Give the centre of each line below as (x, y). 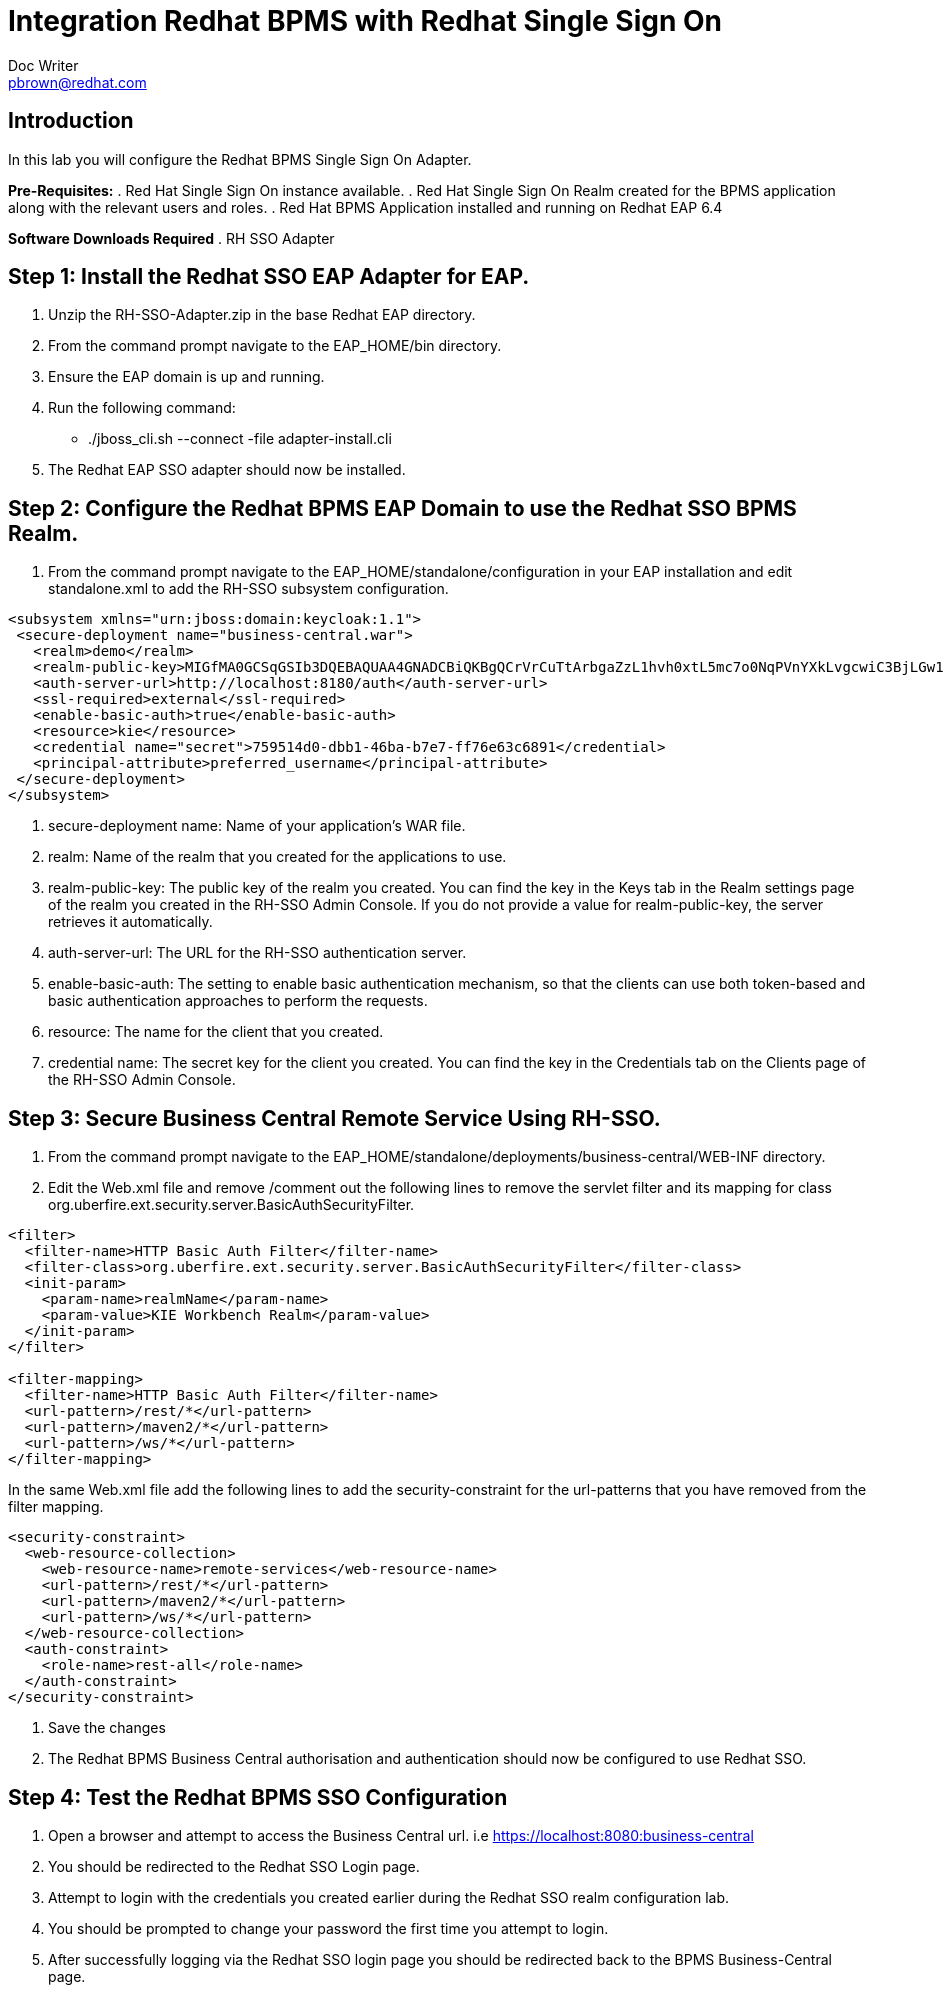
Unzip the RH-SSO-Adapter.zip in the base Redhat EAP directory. (262, 315)
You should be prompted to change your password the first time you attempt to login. (328, 1928)
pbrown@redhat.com (77, 82)
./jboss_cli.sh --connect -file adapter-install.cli (240, 439)
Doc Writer (43, 65)
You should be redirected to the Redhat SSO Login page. (234, 1866)
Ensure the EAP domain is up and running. (186, 377)
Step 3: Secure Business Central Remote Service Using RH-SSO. (334, 1118)
